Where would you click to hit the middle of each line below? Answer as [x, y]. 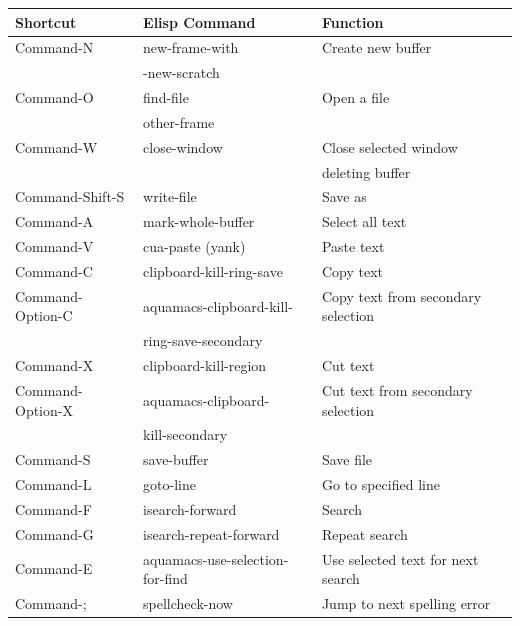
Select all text [364, 221]
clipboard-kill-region [205, 365]
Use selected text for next [400, 558]
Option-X [44, 409]
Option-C [44, 315]
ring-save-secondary [203, 340]
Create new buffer [376, 47]
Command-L [53, 484]
